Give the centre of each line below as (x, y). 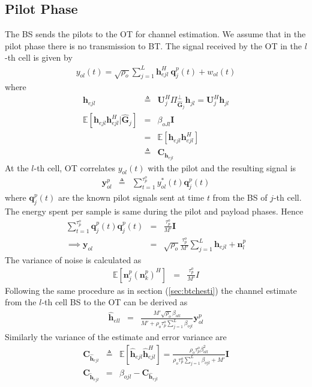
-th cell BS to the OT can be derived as (115, 302)
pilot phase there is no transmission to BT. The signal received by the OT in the (154, 45)
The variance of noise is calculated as (73, 259)
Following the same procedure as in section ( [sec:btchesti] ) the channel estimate (151, 290)
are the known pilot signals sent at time (131, 197)
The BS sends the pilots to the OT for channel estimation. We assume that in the (155, 34)
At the (17, 167)
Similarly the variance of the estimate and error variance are (116, 337)
